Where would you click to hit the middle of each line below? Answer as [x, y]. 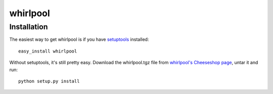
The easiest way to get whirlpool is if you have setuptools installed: [79, 39]
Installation [29, 27]
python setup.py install [49, 81]
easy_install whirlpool [48, 51]
